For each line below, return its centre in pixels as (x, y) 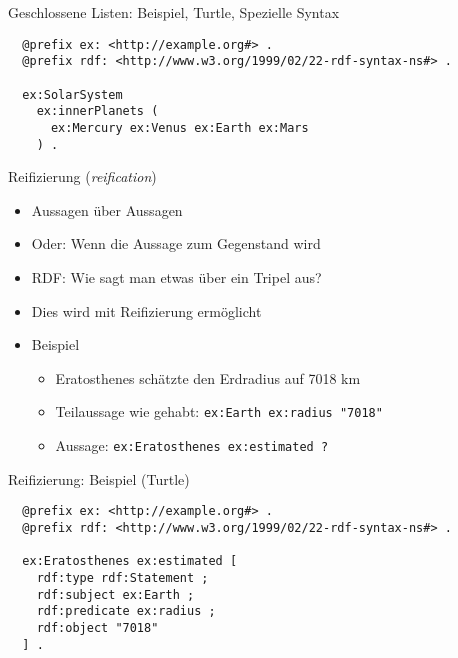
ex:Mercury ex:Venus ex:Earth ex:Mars (179, 127)
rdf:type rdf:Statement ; (122, 577)
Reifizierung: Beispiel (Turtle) (99, 478)
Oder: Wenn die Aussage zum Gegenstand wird (176, 243)
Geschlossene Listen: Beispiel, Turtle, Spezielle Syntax (174, 12)
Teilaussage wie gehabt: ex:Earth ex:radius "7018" (219, 411)
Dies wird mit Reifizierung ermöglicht (146, 310)
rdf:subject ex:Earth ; (115, 594)
